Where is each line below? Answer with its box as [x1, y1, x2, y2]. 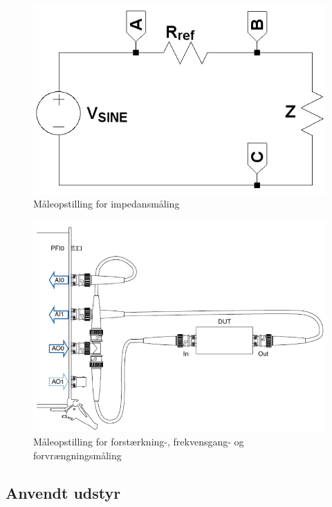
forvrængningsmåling [33, 448, 122, 462]
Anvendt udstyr [6, 481, 121, 503]
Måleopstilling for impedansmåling [33, 196, 180, 211]
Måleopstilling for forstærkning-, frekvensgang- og [33, 434, 244, 448]
